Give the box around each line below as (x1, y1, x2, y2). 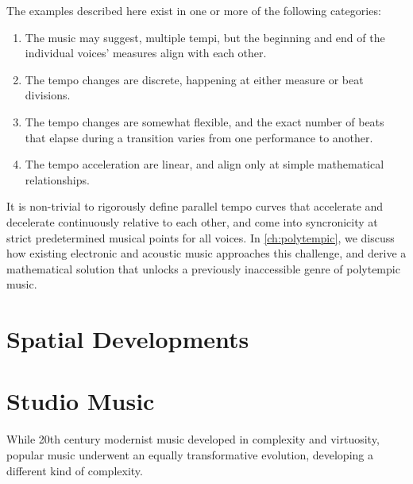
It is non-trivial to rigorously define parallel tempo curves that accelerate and (6, 198, 384, 215)
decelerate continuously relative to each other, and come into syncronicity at (6, 213, 378, 230)
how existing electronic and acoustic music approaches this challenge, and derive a (6, 245, 407, 261)
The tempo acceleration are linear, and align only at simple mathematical (25, 156, 384, 172)
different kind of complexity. (6, 462, 143, 478)
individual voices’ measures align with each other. (25, 45, 267, 61)
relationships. (25, 171, 90, 188)
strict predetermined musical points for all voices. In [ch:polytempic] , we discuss (6, 229, 395, 246)
